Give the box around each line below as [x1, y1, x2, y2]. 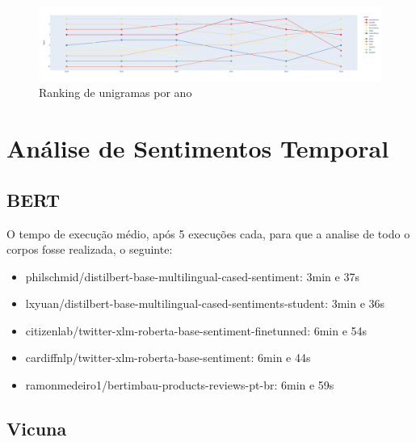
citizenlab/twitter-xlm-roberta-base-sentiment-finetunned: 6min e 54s [25, 322, 368, 339]
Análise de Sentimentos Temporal [6, 132, 389, 165]
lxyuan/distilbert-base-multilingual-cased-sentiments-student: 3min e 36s [25, 295, 385, 312]
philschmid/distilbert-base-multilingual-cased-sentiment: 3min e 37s [25, 267, 359, 284]
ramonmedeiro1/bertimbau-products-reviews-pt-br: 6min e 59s [25, 377, 334, 394]
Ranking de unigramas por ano [39, 84, 192, 101]
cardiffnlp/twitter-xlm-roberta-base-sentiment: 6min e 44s [25, 349, 311, 366]
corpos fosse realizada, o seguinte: [6, 241, 173, 258]
